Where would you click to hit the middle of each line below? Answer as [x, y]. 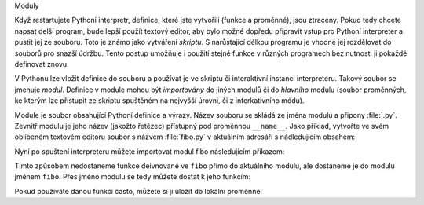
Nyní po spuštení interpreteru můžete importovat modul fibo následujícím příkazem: [150, 151]
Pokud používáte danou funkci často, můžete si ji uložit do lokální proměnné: [139, 191]
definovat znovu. [42, 64]
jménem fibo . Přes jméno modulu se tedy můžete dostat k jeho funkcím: [133, 177]
